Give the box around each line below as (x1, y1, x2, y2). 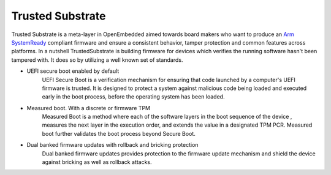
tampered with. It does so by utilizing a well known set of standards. (11, 56, 183, 64)
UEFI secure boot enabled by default (26, 67, 120, 75)
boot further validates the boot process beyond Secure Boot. (42, 130, 196, 137)
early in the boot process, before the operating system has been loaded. (42, 93, 225, 100)
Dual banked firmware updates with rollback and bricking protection (26, 141, 199, 149)
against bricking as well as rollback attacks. (42, 158, 153, 166)
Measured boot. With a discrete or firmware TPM (26, 104, 150, 111)
